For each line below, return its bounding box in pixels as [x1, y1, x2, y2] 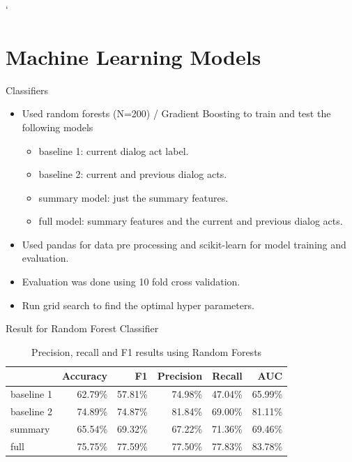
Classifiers [6, 82, 48, 97]
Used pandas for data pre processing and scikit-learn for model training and [22, 237, 346, 251]
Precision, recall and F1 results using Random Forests [31, 344, 262, 359]
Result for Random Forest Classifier [6, 321, 159, 336]
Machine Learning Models [6, 42, 261, 70]
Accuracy [61, 368, 108, 383]
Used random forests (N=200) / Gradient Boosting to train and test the [22, 106, 331, 121]
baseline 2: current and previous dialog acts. [38, 167, 227, 181]
